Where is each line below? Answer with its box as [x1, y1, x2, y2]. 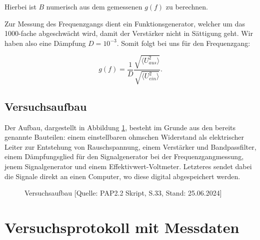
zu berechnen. [165, 1, 208, 11]
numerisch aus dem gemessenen [46, 1, 142, 11]
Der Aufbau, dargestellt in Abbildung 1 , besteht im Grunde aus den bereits [4, 122, 236, 132]
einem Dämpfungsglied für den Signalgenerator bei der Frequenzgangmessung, [4, 151, 244, 162]
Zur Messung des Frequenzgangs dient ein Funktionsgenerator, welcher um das [4, 18, 245, 28]
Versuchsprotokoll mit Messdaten [4, 217, 239, 237]
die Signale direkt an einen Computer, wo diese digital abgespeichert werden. [4, 171, 240, 181]
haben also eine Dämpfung [4, 37, 86, 48]
